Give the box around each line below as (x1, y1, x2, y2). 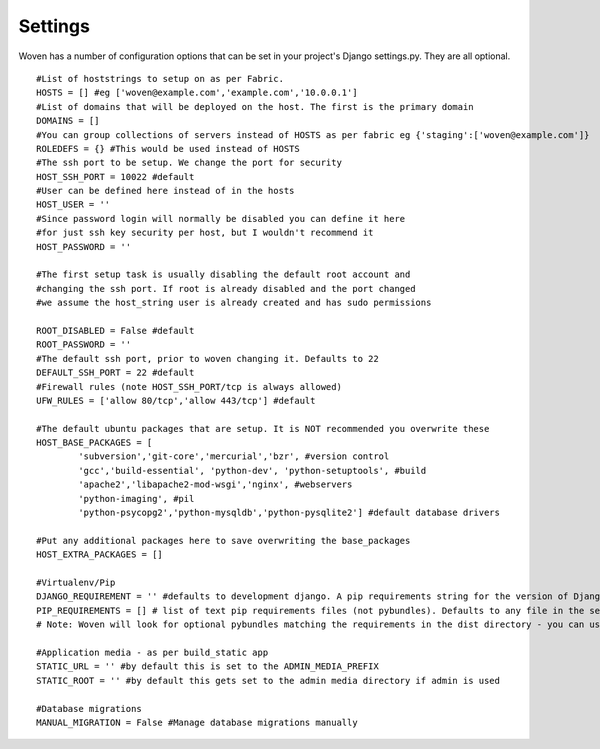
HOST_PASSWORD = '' (36, 241, 132, 252)
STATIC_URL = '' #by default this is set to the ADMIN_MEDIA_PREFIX (36, 661, 379, 672)
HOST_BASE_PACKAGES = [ (36, 437, 153, 449)
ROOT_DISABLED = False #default (36, 325, 195, 336)
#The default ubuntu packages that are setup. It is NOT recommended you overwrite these (36, 423, 490, 434)
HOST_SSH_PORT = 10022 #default (36, 171, 195, 182)
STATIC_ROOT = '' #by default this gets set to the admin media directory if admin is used (36, 675, 500, 686)
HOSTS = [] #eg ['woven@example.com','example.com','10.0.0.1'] (36, 87, 359, 99)
